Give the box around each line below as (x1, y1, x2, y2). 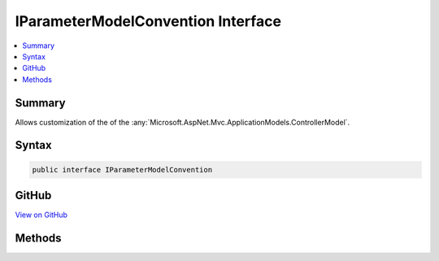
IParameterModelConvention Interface (15, 12, 282, 30)
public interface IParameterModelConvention (32, 165, 213, 174)
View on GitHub (15, 210, 68, 220)
